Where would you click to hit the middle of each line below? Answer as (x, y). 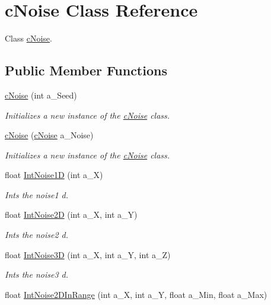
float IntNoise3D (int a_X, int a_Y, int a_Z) (88, 254)
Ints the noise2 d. (37, 235)
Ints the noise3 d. (37, 274)
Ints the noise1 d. (37, 194)
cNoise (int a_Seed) (41, 95)
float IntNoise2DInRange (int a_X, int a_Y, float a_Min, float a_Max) (136, 294)
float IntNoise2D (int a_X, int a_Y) (71, 215)
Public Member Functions (86, 70)
